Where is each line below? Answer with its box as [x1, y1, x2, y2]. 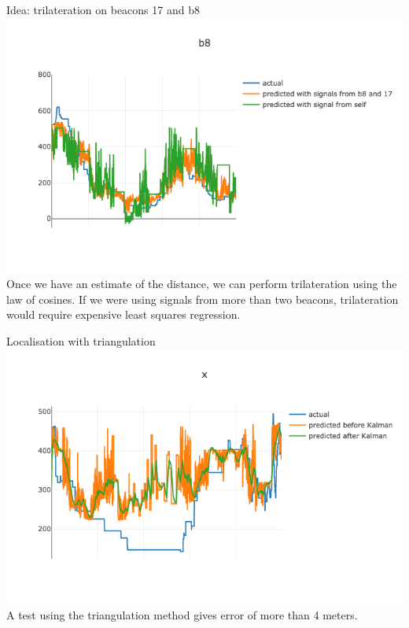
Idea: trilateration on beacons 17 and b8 [6, 2, 200, 17]
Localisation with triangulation [6, 332, 156, 349]
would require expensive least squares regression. [6, 306, 241, 323]
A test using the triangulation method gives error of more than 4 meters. [6, 607, 358, 623]
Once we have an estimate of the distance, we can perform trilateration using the [6, 275, 397, 292]
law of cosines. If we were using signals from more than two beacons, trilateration [6, 290, 399, 307]
